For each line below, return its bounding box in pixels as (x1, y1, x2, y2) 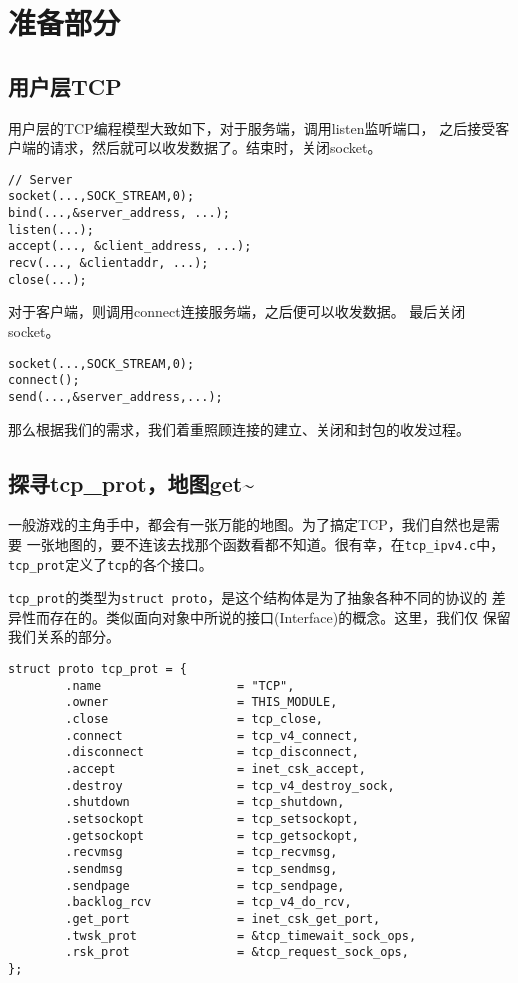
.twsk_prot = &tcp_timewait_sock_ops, (65, 928, 417, 943)
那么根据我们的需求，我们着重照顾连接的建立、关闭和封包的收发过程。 (8, 418, 470, 439)
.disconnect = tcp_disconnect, (65, 745, 359, 760)
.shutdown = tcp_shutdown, (65, 795, 345, 810)
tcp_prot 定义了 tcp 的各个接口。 (8, 553, 213, 574)
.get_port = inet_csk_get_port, (65, 911, 381, 926)
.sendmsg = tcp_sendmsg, (65, 861, 338, 876)
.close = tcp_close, (65, 712, 323, 727)
